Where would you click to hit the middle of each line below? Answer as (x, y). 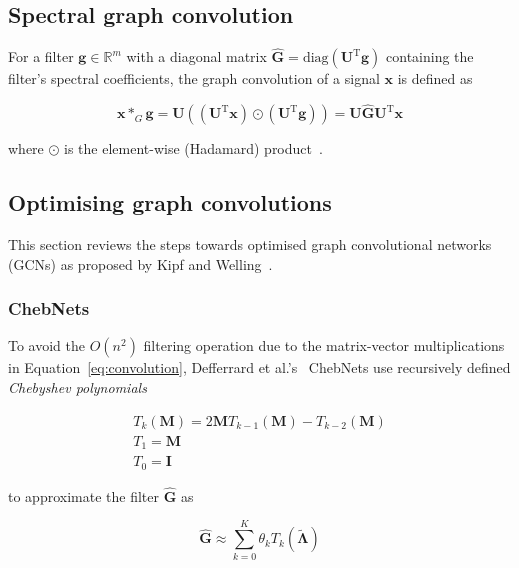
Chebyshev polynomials (77, 387)
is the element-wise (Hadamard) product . (193, 148)
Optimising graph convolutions (170, 202)
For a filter (41, 56)
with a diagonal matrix (196, 56)
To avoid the (46, 345)
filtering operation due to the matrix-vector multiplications (324, 345)
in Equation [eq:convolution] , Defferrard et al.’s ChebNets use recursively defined (259, 367)
